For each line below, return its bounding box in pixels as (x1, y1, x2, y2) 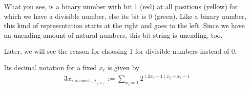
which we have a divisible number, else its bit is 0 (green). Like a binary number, (4, 11, 247, 21)
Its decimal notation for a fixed (4, 62, 97, 72)
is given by (107, 62, 140, 72)
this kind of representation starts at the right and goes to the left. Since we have (4, 20, 245, 30)
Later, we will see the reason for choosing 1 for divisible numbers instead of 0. (4, 46, 237, 56)
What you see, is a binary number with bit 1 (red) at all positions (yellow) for (4, 1, 238, 11)
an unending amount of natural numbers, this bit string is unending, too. (4, 30, 223, 40)
